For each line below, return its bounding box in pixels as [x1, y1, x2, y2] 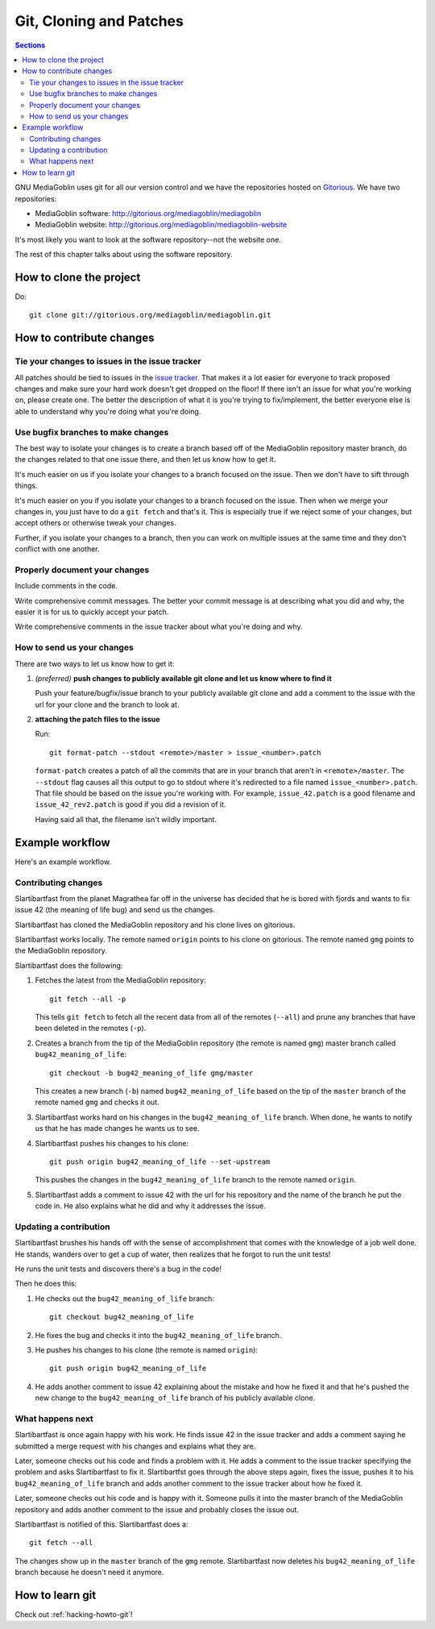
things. [14, 480, 38, 491]
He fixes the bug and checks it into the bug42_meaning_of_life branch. [35, 1330, 282, 1340]
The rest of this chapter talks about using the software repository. [14, 250, 233, 260]
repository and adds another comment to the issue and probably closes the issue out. [14, 1504, 300, 1515]
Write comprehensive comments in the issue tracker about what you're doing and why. [14, 621, 303, 632]
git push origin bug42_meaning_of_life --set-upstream [49, 1157, 271, 1166]
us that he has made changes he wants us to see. [35, 1124, 200, 1133]
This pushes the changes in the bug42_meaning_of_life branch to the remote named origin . [35, 1175, 357, 1185]
